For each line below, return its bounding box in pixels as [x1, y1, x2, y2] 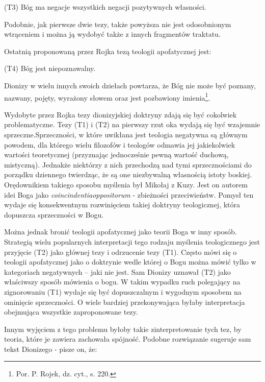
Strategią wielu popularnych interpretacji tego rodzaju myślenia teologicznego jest [4, 236, 260, 247]
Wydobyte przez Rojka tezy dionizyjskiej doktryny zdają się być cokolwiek [4, 109, 237, 120]
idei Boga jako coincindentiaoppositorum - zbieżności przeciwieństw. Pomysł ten [4, 189, 254, 200]
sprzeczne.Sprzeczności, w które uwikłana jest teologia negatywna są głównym [4, 129, 248, 139]
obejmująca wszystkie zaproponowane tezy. [4, 306, 138, 317]
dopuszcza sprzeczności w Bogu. [4, 209, 104, 220]
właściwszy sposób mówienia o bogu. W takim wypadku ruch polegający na [4, 276, 241, 287]
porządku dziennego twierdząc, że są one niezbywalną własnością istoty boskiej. [4, 169, 252, 180]
